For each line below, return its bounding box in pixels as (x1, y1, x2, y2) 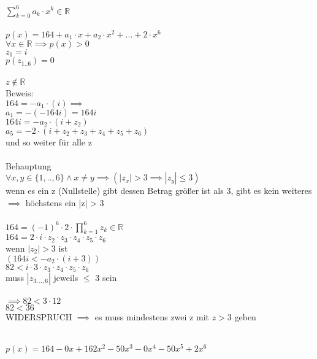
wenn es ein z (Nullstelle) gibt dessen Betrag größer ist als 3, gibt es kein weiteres (6, 184, 312, 197)
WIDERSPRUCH (6, 310, 72, 323)
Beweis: (6, 87, 34, 99)
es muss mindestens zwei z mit (94, 310, 209, 323)
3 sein (95, 271, 117, 284)
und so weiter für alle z (6, 135, 92, 148)
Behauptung (6, 159, 52, 172)
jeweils (53, 271, 78, 284)
